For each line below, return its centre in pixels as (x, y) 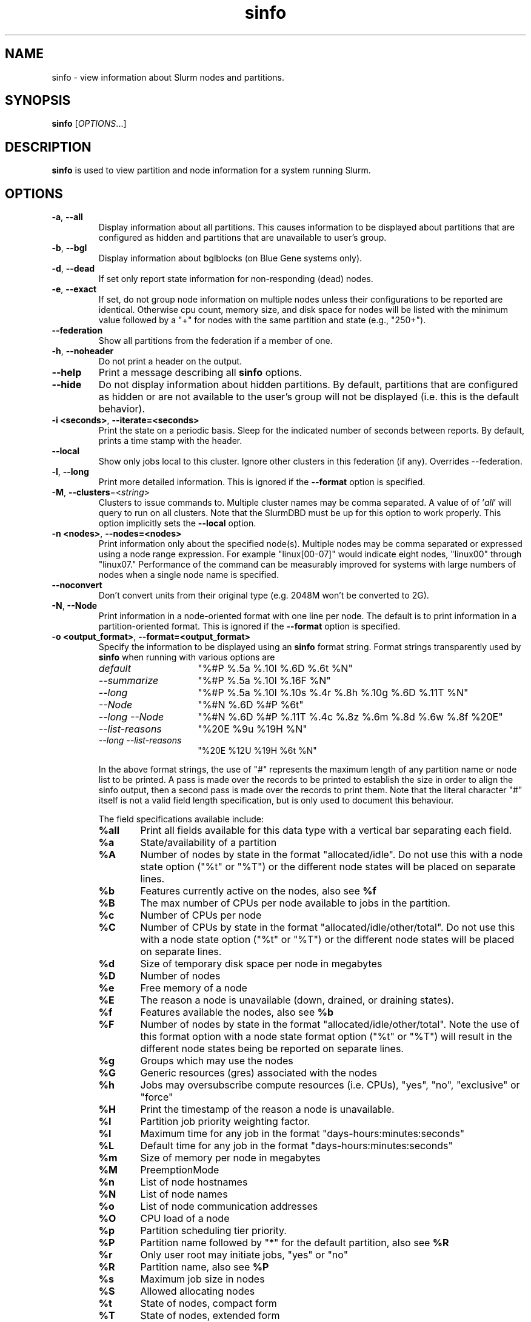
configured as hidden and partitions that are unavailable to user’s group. (242, 238)
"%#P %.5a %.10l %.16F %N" (264, 681)
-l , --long (70, 472)
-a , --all (67, 217)
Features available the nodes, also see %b (237, 1012)
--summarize (129, 681)
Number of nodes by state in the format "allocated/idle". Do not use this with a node (332, 855)
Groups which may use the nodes (217, 1061)
